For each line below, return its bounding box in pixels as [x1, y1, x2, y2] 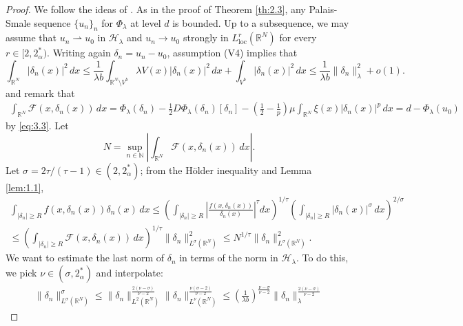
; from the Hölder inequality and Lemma [140, 162, 312, 177]
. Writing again [47, 45, 111, 60]
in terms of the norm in [179, 250, 278, 265]
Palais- [309, 2, 338, 16]
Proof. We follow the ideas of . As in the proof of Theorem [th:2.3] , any [6, 2, 306, 16]
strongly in [183, 30, 229, 45]
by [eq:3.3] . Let [6, 118, 69, 133]
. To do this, [296, 250, 349, 265]
